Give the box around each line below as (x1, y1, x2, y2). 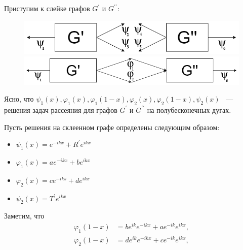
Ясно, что (4, 93, 34, 104)
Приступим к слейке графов (4, 3, 90, 13)
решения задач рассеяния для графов (4, 104, 117, 115)
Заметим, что (4, 210, 45, 221)
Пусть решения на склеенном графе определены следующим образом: (4, 121, 220, 132)
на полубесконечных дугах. (147, 104, 231, 115)
